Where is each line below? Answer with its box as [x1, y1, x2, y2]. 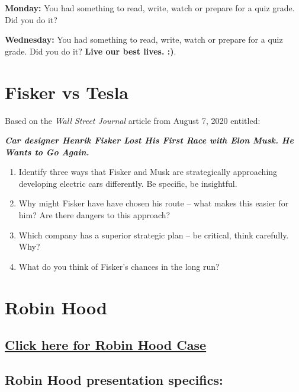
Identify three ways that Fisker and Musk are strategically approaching [18, 165, 278, 178]
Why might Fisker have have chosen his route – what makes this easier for [18, 197, 289, 209]
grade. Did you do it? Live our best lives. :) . [5, 44, 176, 57]
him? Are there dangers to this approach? [18, 209, 171, 221]
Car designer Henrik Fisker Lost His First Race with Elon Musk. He [5, 134, 294, 146]
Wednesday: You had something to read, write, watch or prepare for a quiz [5, 33, 283, 46]
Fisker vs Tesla [5, 79, 128, 104]
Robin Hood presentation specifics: [5, 370, 223, 388]
